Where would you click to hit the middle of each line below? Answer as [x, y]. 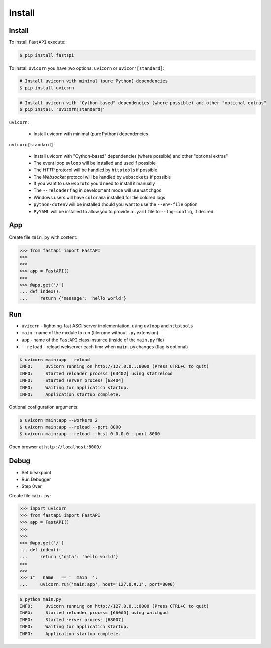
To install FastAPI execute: [37, 42]
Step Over [32, 486]
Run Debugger [36, 479]
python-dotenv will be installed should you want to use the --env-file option [116, 204]
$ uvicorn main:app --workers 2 [59, 420]
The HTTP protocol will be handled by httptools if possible [96, 170]
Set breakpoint [36, 472]
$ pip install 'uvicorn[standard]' [62, 109]
